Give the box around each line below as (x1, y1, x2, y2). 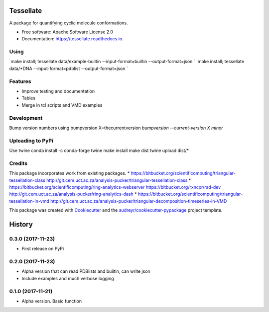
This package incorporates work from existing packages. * (9, 170, 130, 176)
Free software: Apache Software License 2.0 (21, 29, 114, 35)
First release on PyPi (21, 246, 64, 252)
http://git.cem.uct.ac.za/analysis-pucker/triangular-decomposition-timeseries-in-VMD (50, 198, 227, 204)
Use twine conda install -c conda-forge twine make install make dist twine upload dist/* (9, 148, 189, 154)
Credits (9, 159, 27, 166)
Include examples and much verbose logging (21, 275, 114, 281)
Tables (21, 95, 36, 101)
